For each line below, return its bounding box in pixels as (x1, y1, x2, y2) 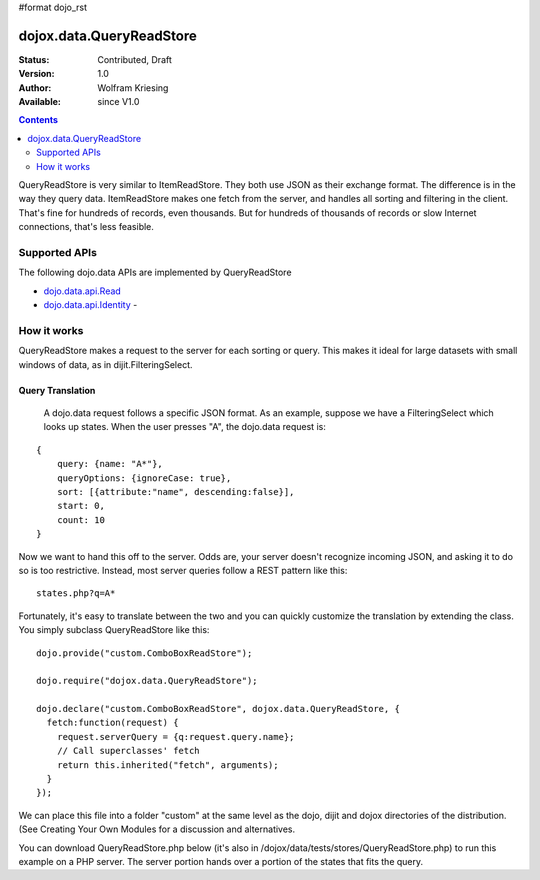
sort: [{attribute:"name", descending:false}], (56, 486, 295, 497)
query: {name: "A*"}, (56, 458, 164, 470)
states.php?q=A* (36, 588, 116, 599)
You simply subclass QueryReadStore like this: (18, 624, 210, 636)
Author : (18, 81, 52, 94)
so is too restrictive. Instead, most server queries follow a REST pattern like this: (18, 564, 348, 576)
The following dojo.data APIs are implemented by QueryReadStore (18, 266, 292, 279)
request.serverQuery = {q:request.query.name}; (56, 731, 295, 742)
